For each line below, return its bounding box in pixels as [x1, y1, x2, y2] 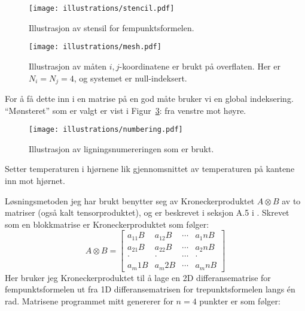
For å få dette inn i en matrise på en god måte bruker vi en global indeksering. [5, 92, 294, 104]
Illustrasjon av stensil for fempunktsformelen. [29, 21, 194, 34]
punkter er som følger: [199, 295, 280, 307]
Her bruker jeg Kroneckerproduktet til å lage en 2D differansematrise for [5, 271, 271, 283]
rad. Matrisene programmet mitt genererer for [5, 295, 173, 307]
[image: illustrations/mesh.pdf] [29, 43, 161, 52]
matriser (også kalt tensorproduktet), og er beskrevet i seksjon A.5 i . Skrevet [5, 206, 289, 219]
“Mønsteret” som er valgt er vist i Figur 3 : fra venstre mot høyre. [5, 104, 246, 116]
